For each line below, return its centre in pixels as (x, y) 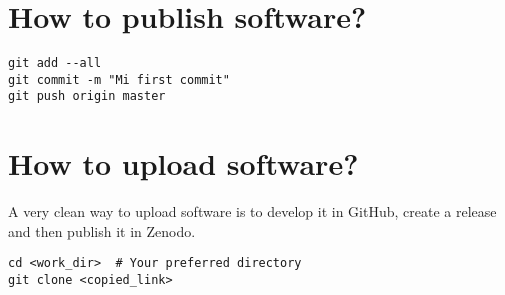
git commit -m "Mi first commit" (119, 79)
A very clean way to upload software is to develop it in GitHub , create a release (252, 211)
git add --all (55, 63)
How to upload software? (183, 163)
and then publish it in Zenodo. (102, 230)
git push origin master (87, 96)
